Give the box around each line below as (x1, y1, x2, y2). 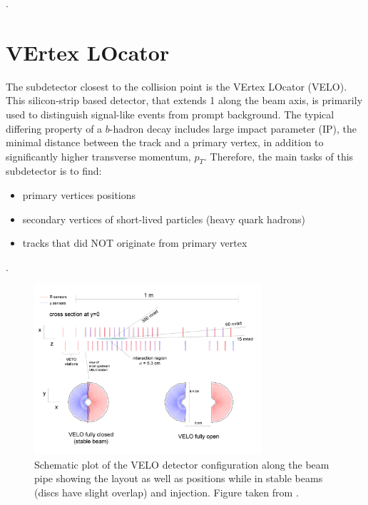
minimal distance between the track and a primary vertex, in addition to (6, 135, 324, 150)
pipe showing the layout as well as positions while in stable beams (34, 471, 323, 486)
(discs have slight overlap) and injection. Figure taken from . (34, 484, 299, 499)
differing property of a (6, 121, 103, 136)
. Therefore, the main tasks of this (203, 148, 354, 163)
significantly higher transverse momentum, (6, 148, 191, 163)
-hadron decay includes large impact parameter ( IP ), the (109, 121, 357, 136)
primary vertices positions (22, 188, 136, 203)
